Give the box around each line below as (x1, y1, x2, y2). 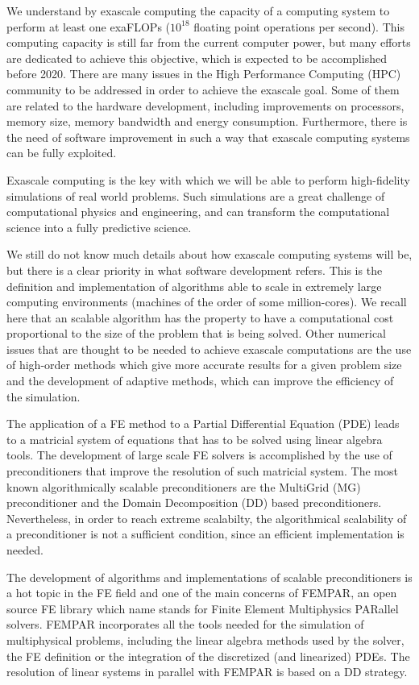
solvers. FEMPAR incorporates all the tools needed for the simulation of (6, 616, 364, 633)
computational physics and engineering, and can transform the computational (6, 203, 390, 220)
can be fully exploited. (6, 144, 117, 161)
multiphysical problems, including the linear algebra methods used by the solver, (6, 631, 404, 648)
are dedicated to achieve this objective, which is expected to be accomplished (6, 49, 387, 66)
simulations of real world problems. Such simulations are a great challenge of (6, 187, 385, 204)
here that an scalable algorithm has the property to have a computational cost (6, 309, 394, 326)
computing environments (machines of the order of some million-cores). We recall (6, 293, 407, 310)
